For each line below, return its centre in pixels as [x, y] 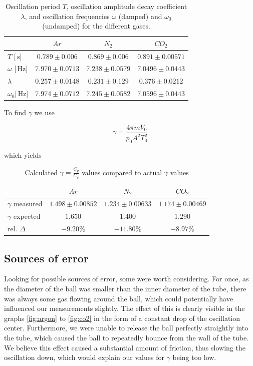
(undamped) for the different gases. [96, 26]
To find [15, 112]
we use [44, 112]
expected [27, 216]
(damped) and [140, 16]
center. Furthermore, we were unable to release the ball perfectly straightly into [126, 328]
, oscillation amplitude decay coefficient [127, 6]
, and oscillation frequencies [67, 16]
